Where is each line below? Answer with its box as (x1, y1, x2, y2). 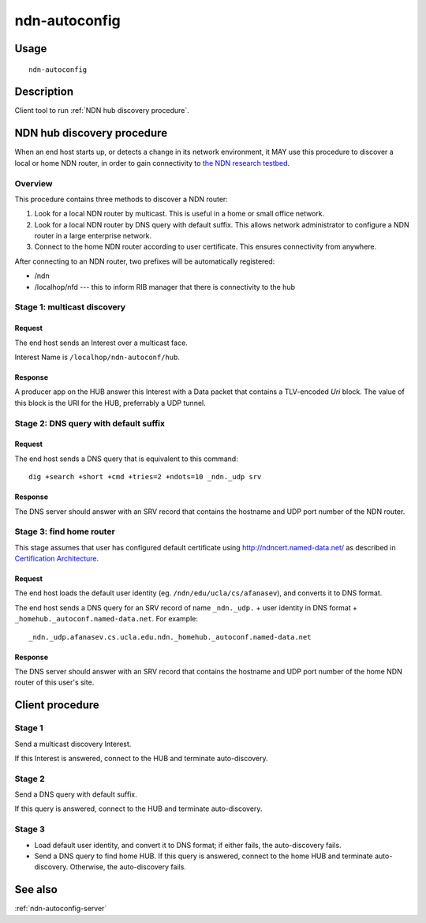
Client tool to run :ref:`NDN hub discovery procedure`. (14, 106, 189, 115)
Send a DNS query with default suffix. (14, 790, 137, 799)
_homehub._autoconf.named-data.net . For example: (14, 614, 199, 624)
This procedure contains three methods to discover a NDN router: (14, 194, 228, 204)
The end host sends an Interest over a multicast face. (14, 338, 189, 347)
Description (14, 85, 74, 99)
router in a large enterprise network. (34, 231, 152, 241)
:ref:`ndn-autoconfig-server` (14, 904, 107, 914)
